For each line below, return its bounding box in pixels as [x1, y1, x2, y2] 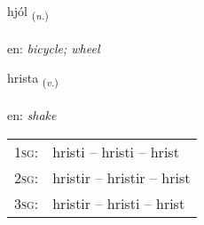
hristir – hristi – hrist [52, 192, 185, 213]
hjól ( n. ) [7, 2, 49, 22]
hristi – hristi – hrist [52, 141, 179, 162]
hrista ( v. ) [7, 68, 59, 90]
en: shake [7, 106, 57, 125]
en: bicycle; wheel [7, 38, 100, 57]
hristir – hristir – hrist [52, 166, 191, 188]
